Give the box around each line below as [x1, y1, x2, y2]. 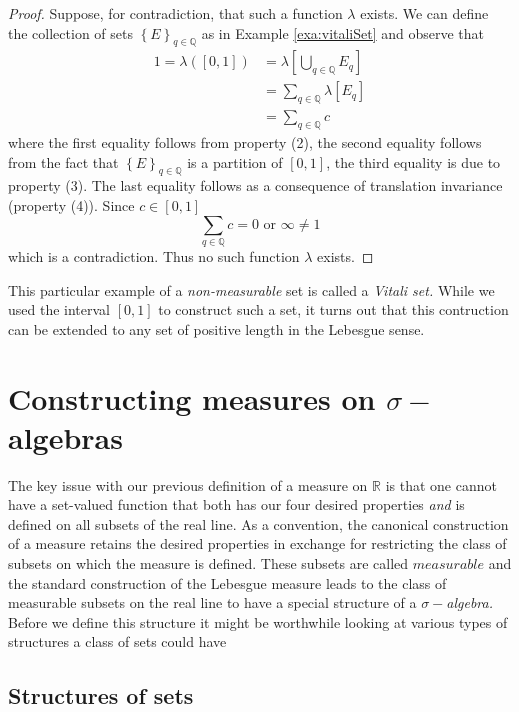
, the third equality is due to [326, 151, 501, 172]
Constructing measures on [8, 377, 376, 418]
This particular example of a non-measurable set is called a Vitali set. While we [8, 279, 495, 300]
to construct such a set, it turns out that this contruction [158, 299, 509, 320]
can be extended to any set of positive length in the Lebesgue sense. [8, 318, 425, 339]
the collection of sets [8, 22, 133, 43]
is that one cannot [385, 474, 497, 495]
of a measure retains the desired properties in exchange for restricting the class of [8, 533, 507, 554]
